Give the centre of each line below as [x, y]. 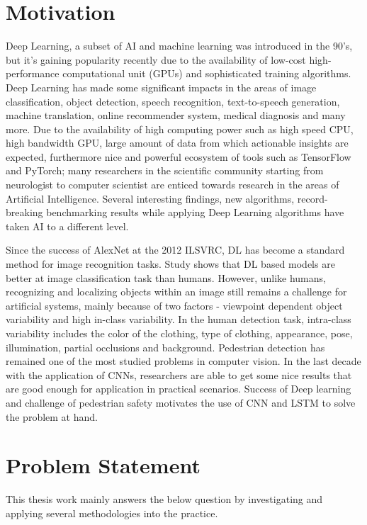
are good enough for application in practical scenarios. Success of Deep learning [179, 389]
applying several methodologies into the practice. [112, 513]
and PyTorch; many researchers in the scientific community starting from [165, 170]
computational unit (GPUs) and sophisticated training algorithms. [207, 73]
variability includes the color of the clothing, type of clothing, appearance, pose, [179, 333]
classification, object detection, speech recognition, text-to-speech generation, [173, 101]
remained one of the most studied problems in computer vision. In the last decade [183, 361]
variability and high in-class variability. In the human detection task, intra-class [179, 319]
